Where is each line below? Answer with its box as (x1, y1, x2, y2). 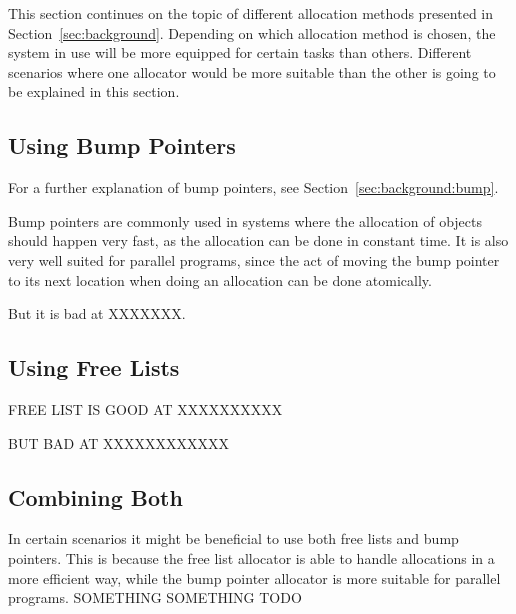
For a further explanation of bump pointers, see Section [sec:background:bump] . (8, 177, 499, 198)
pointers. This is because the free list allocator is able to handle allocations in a (8, 547, 495, 568)
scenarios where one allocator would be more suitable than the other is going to (8, 61, 496, 82)
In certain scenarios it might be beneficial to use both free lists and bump (8, 528, 459, 549)
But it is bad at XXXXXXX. (8, 303, 186, 324)
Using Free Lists (8, 352, 180, 383)
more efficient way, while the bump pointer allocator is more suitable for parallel (8, 567, 501, 588)
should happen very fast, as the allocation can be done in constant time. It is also (8, 230, 509, 251)
